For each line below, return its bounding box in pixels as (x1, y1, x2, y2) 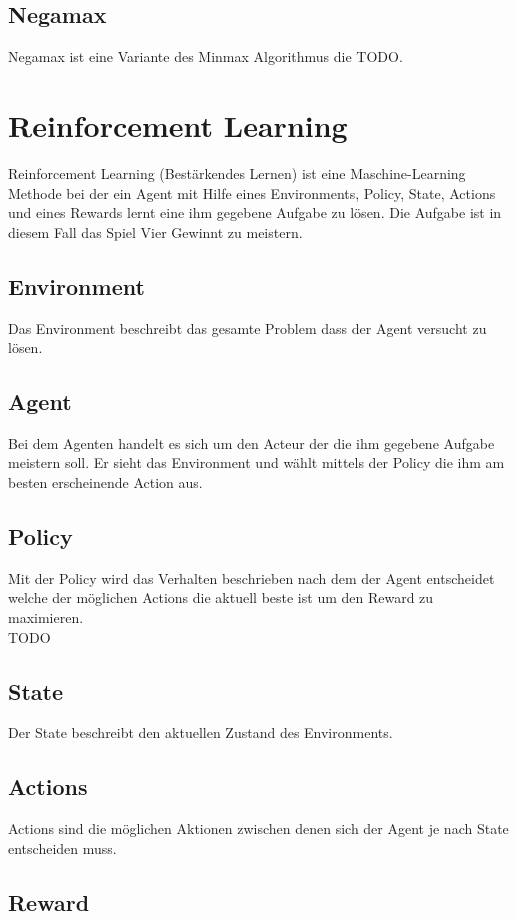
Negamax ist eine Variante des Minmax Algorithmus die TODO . (8, 46, 403, 67)
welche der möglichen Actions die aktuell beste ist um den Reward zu (8, 587, 434, 608)
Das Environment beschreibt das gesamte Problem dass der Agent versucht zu (8, 317, 487, 338)
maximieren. (8, 607, 84, 628)
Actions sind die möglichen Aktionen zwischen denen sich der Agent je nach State (8, 818, 509, 839)
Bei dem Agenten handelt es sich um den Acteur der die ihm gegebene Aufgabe (8, 432, 495, 453)
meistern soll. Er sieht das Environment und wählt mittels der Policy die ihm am (8, 452, 505, 473)
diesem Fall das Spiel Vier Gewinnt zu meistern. (8, 221, 303, 242)
